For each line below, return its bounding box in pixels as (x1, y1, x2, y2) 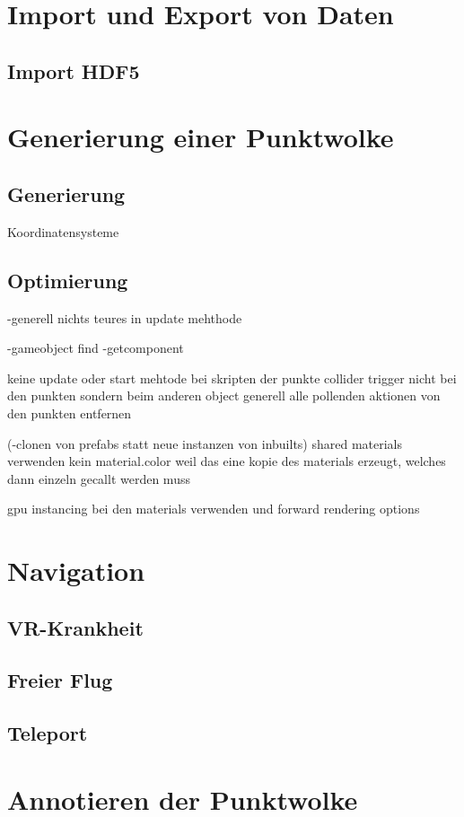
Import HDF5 (7, 57, 140, 84)
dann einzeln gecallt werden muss (7, 469, 190, 488)
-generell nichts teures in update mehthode (7, 308, 242, 327)
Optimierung (7, 266, 128, 294)
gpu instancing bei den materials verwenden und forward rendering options (7, 499, 420, 518)
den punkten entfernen (7, 403, 132, 422)
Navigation (7, 552, 145, 589)
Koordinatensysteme (7, 222, 119, 241)
